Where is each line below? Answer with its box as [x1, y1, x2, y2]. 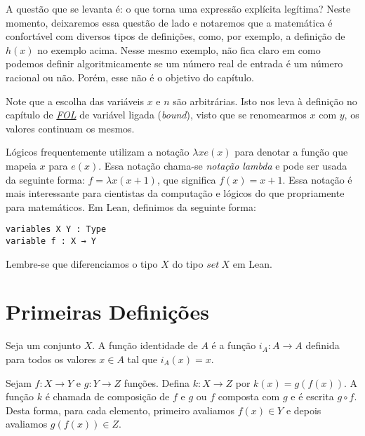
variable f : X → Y [6, 236, 96, 246]
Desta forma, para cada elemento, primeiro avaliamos [6, 402, 234, 417]
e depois [286, 402, 321, 417]
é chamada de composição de [45, 389, 170, 404]
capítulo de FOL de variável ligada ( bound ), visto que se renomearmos [6, 107, 307, 122]
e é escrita [291, 389, 334, 404]
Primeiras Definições [6, 297, 210, 326]
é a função [211, 338, 256, 353]
